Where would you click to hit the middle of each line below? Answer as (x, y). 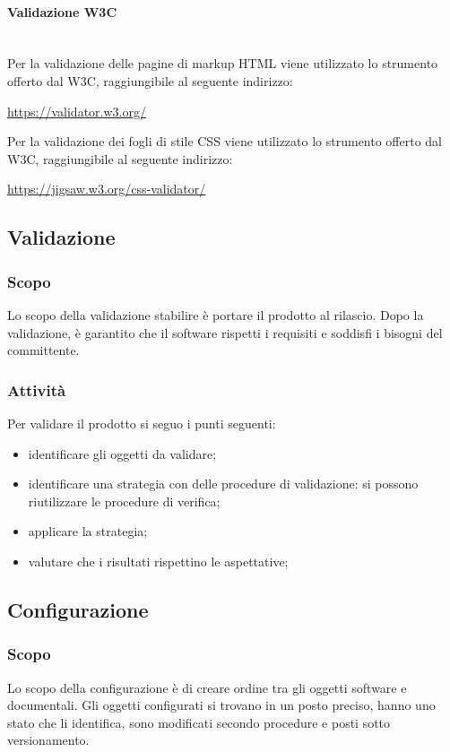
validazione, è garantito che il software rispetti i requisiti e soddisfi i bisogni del (225, 332)
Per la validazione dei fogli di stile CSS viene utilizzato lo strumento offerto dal (225, 141)
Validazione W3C (62, 11)
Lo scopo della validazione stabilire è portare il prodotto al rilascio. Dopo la (216, 314)
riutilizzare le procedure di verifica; (124, 501)
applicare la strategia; (88, 531)
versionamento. (48, 740)
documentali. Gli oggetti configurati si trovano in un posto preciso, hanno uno (221, 705)
